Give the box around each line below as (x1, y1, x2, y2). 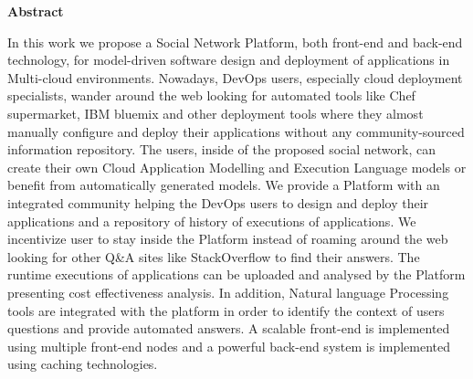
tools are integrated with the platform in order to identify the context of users (7, 300, 445, 320)
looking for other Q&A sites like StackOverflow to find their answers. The (7, 247, 420, 266)
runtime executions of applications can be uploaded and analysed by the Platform (7, 265, 466, 284)
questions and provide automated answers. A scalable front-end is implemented (7, 319, 450, 338)
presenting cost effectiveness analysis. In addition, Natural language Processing (7, 282, 449, 301)
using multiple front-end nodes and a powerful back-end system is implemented (7, 336, 451, 355)
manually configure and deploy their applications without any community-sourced (7, 121, 465, 141)
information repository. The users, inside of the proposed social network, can (7, 140, 436, 159)
